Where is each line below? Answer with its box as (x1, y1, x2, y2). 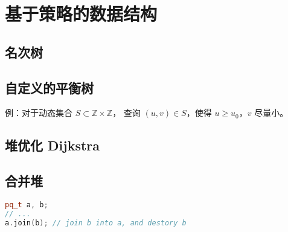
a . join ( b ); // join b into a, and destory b (5, 218, 187, 227)
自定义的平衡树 (5, 78, 94, 97)
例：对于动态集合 (5, 106, 72, 119)
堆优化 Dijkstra (5, 136, 100, 155)
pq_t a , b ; (5, 200, 48, 209)
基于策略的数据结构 (5, 1, 158, 26)
